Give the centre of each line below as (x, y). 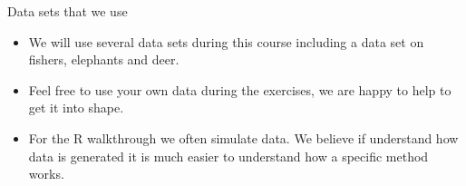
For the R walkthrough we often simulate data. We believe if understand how (243, 137)
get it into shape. (76, 108)
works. (46, 174)
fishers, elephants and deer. (104, 59)
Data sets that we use (68, 11)
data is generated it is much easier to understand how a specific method (228, 156)
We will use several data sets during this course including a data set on (226, 41)
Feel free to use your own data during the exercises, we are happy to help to (240, 89)
